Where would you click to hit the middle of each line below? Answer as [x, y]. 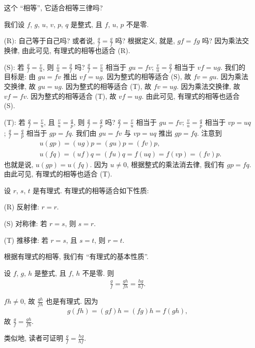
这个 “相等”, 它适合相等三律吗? [54, 7]
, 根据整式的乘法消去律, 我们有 [176, 164]
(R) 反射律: [22, 207]
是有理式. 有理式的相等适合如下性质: [91, 190]
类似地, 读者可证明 [34, 338]
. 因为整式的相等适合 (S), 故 [147, 76]
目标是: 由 [20, 76]
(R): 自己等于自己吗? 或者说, [49, 41]
